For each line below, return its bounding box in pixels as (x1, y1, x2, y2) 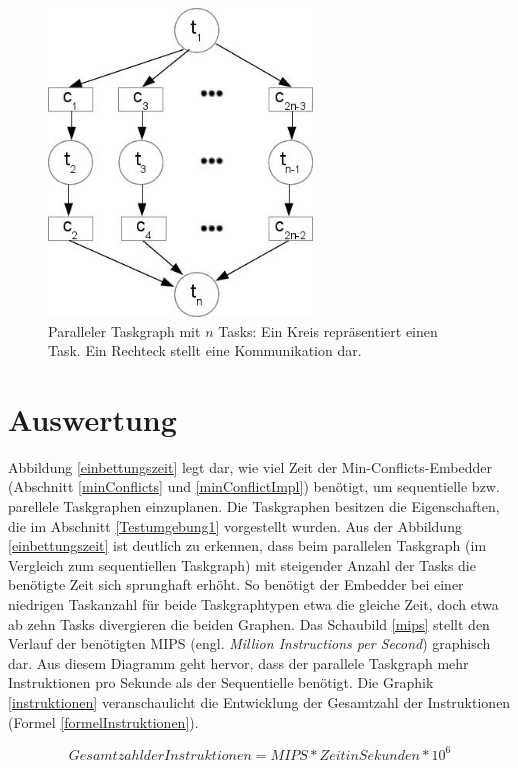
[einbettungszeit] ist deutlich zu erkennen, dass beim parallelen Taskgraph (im (8, 535, 487, 556)
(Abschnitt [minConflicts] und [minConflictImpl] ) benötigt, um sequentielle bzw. (8, 476, 500, 497)
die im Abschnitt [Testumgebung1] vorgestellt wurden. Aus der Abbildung (8, 515, 462, 536)
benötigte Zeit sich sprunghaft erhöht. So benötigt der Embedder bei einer (8, 574, 464, 595)
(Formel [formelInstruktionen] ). (8, 711, 199, 732)
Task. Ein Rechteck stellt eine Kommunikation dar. (48, 340, 362, 361)
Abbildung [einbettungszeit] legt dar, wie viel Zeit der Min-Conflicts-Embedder (8, 456, 492, 477)
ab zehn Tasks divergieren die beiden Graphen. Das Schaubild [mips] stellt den (8, 613, 490, 634)
